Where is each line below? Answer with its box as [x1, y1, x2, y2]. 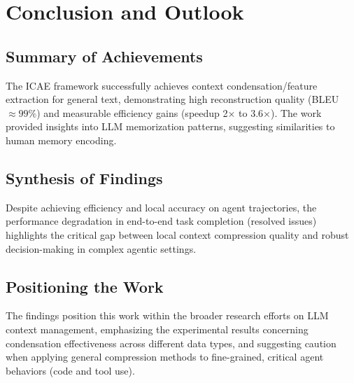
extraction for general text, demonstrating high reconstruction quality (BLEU [6, 92, 339, 106]
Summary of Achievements [6, 45, 203, 67]
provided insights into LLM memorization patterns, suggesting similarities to [6, 119, 335, 134]
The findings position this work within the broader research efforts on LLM [6, 308, 329, 323]
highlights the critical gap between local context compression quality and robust [6, 227, 349, 242]
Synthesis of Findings [6, 167, 163, 188]
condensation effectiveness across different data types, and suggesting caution [6, 335, 337, 350]
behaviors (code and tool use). [6, 363, 135, 377]
